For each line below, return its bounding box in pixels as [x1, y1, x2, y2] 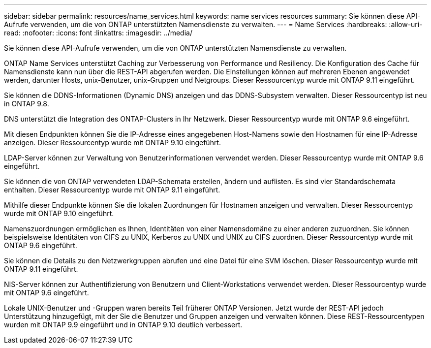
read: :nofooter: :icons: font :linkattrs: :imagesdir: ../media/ [4, 29, 192, 37]
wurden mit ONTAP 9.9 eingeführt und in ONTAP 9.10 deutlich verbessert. [4, 320, 243, 329]
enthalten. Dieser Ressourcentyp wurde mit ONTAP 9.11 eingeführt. [4, 186, 220, 194]
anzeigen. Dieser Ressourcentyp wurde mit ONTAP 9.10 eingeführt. [4, 138, 221, 147]
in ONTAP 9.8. [4, 99, 49, 108]
